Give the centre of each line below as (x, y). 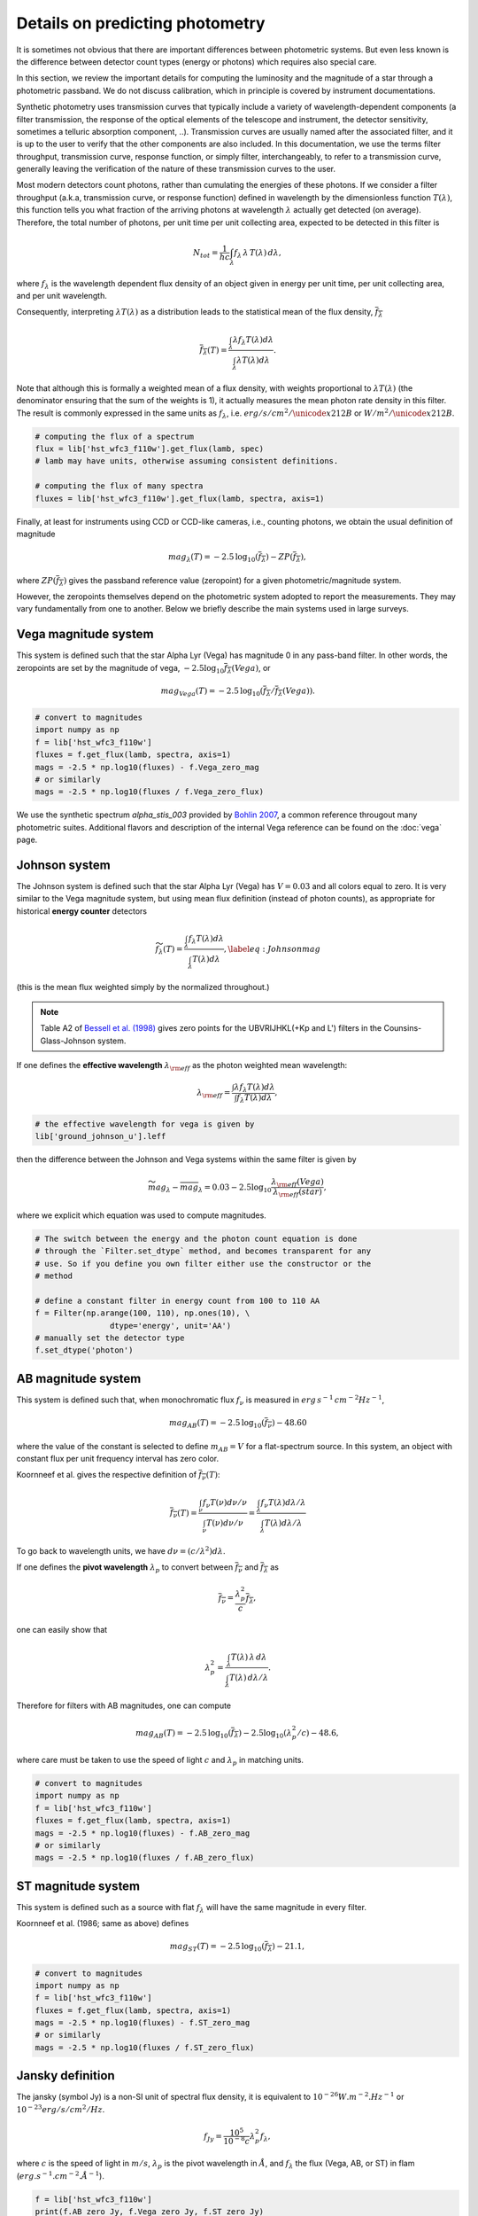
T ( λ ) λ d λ (249, 1657)
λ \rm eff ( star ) (297, 1193)
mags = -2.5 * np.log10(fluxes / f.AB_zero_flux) (145, 1858)
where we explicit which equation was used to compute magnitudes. (142, 1215)
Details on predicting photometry (141, 23)
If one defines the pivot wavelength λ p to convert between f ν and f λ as (147, 1568)
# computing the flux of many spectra (119, 486)
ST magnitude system (78, 1886)
